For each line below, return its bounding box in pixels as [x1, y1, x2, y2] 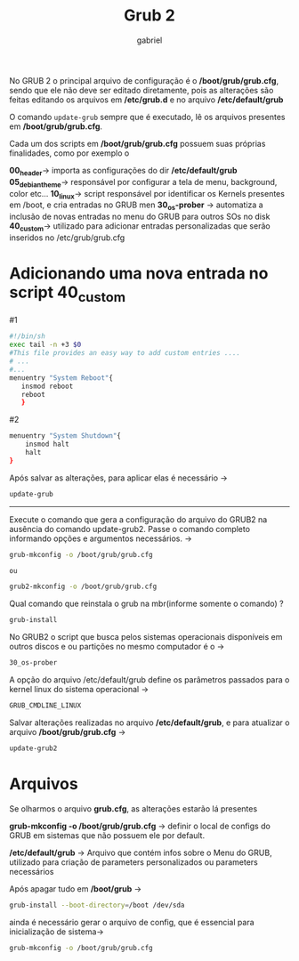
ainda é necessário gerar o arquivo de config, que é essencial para [9, 917, 255, 927]
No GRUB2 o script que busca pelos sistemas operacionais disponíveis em [9, 632, 283, 642]
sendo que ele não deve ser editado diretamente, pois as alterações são [9, 85, 274, 95]
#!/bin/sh [9, 332, 46, 341]
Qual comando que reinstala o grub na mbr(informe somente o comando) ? [9, 598, 284, 610]
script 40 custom [9, 282, 126, 305]
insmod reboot [20, 382, 74, 391]
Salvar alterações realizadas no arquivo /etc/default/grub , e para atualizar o [9, 717, 290, 728]
